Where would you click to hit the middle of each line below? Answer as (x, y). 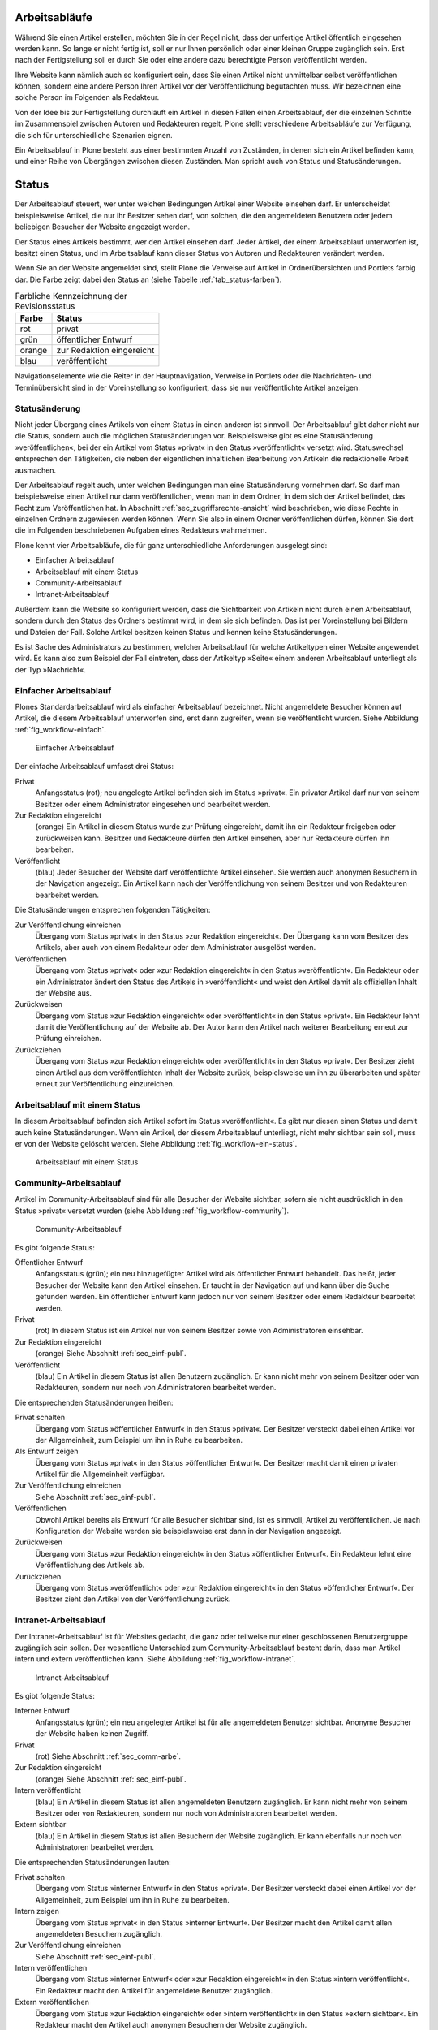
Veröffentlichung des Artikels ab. (90, 1565)
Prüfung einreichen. (68, 1039)
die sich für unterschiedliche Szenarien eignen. (94, 135)
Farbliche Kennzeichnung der (71, 296)
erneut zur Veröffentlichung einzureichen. (105, 1084)
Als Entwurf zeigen (47, 1451)
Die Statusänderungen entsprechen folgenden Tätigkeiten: (113, 910)
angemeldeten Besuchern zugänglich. (99, 1933)
